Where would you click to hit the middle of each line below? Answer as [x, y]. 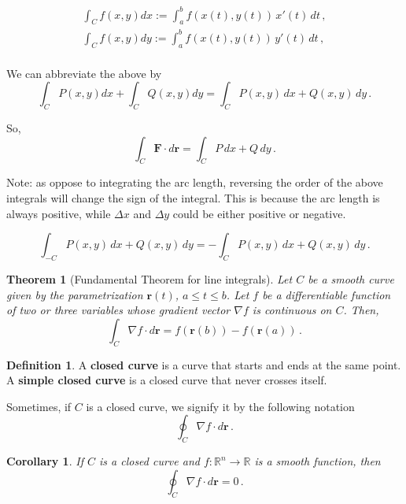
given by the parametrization [75, 294]
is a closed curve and [149, 461]
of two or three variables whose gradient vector [118, 310]
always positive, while [59, 213]
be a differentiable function [327, 294]
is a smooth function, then [317, 461]
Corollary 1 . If [45, 461]
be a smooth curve [351, 279]
